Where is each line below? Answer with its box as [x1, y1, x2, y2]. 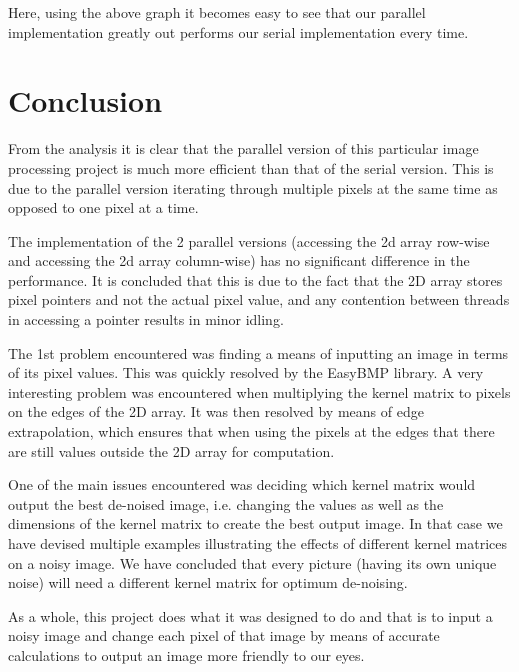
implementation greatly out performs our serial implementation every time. [8, 21, 469, 42]
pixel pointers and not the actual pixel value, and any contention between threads [8, 289, 510, 310]
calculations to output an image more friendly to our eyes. [8, 644, 365, 665]
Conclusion [8, 80, 163, 121]
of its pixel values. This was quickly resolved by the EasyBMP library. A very [8, 362, 484, 383]
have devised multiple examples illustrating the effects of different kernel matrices [8, 533, 508, 553]
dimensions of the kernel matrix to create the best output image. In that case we [8, 513, 503, 534]
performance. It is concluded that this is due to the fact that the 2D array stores [8, 269, 503, 290]
